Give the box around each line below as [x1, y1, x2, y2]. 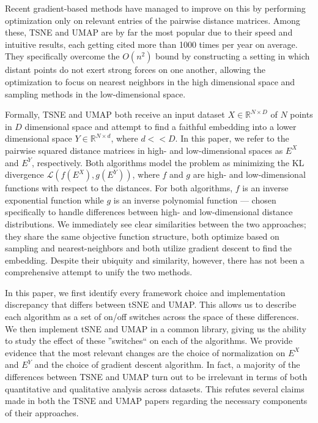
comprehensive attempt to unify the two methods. [5, 265, 193, 278]
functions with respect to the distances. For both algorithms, [5, 181, 233, 194]
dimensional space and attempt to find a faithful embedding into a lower [24, 120, 297, 132]
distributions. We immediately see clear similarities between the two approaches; [5, 217, 306, 230]
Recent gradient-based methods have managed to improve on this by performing [5, 2, 306, 14]
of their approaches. [5, 406, 79, 419]
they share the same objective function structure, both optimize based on [5, 229, 279, 242]
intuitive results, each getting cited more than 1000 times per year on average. [5, 37, 298, 50]
